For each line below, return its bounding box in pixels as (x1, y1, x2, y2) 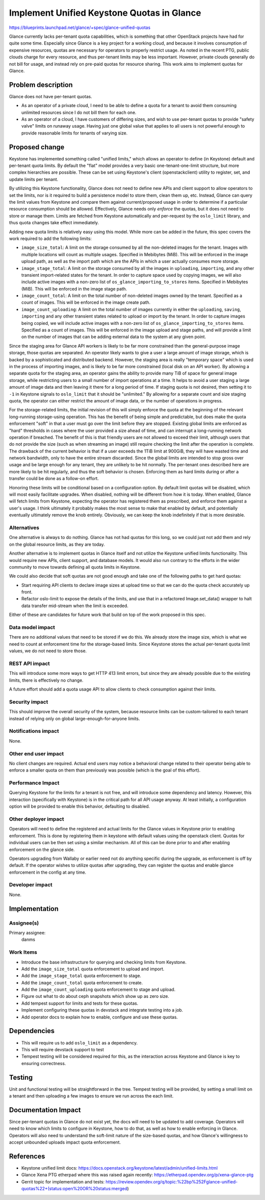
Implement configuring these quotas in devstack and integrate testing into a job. (21, 1007, 184, 1013)
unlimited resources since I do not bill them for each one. (21, 109, 137, 115)
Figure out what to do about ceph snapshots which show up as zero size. (21, 993, 169, 999)
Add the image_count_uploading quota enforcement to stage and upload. (21, 987, 176, 992)
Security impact (9, 698, 49, 705)
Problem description (9, 80, 73, 89)
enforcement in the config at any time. (9, 869, 86, 875)
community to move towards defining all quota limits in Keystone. (9, 564, 141, 570)
